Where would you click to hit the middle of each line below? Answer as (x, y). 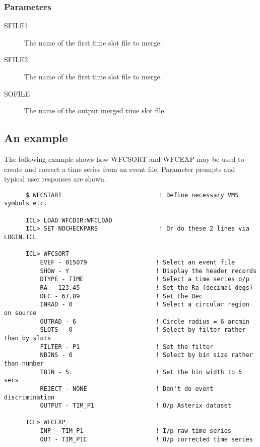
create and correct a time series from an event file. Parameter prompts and (120, 169)
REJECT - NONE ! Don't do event (127, 389)
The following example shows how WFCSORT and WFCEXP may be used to (124, 159)
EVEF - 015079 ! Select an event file (138, 263)
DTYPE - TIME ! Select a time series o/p (145, 279)
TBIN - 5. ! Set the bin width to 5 (141, 372)
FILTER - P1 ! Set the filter (127, 347)
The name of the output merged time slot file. (95, 110)
